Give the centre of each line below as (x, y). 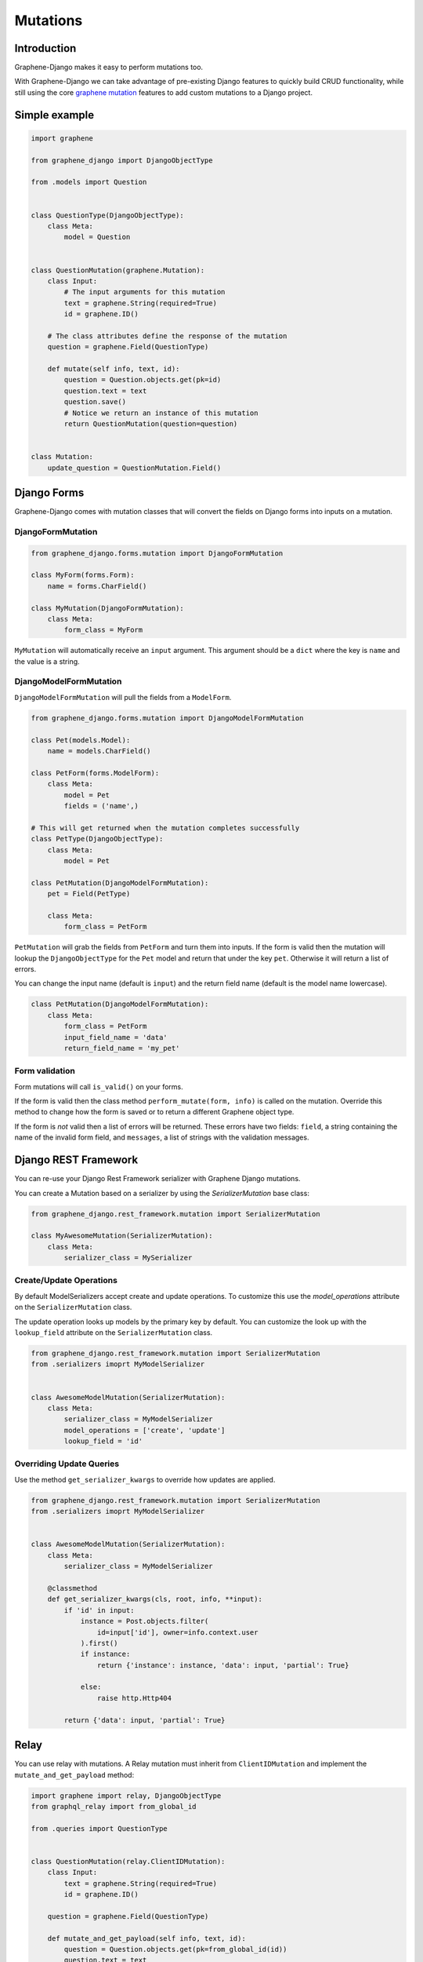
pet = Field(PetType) (89, 894)
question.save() (95, 402)
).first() (99, 1643)
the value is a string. (47, 661)
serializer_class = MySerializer (128, 1258)
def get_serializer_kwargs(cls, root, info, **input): (155, 1599)
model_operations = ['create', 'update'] (145, 1430)
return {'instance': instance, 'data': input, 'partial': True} (223, 1665)
